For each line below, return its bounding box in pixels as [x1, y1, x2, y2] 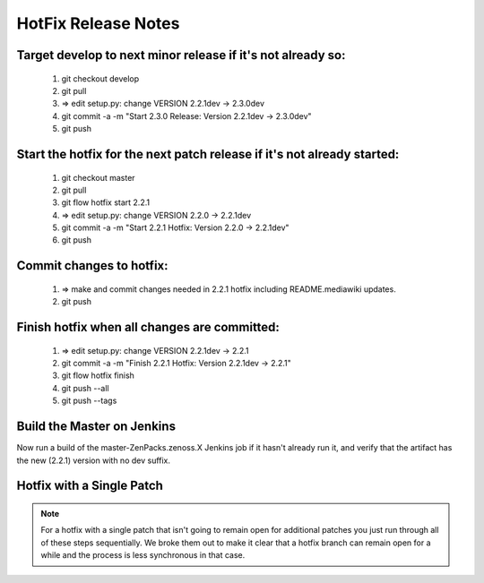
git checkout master [61, 172, 135, 183]
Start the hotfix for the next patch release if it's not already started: [16, 146, 400, 161]
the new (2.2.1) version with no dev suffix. [16, 455, 170, 466]
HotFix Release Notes [16, 13, 180, 33]
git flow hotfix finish [61, 370, 134, 381]
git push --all [61, 382, 109, 393]
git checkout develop [61, 73, 140, 84]
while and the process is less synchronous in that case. [40, 550, 246, 561]
